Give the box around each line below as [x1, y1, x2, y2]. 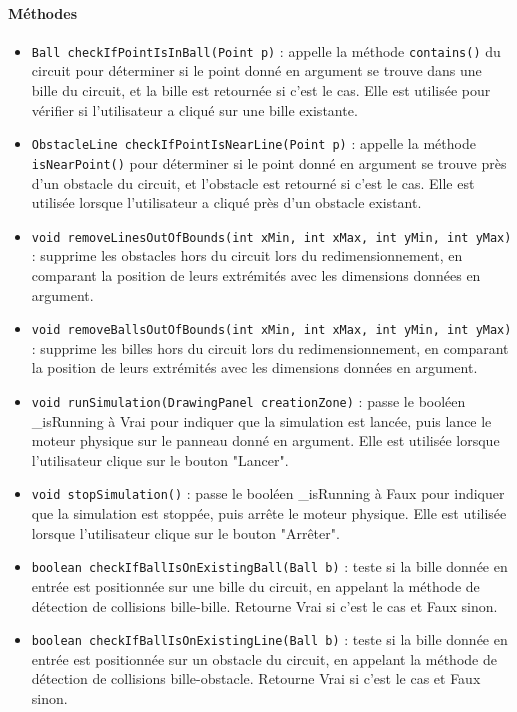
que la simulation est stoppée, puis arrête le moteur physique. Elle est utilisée [31, 503, 507, 524]
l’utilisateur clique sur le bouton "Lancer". [31, 449, 289, 470]
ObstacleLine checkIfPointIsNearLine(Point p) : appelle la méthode [31, 133, 476, 154]
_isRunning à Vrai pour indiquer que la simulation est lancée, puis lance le [31, 410, 492, 431]
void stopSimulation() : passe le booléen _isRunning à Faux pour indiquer [31, 483, 505, 504]
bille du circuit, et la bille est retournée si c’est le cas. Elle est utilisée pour [31, 80, 491, 101]
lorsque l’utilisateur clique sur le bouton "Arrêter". [31, 522, 340, 543]
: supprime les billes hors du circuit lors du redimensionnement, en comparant [31, 337, 509, 358]
